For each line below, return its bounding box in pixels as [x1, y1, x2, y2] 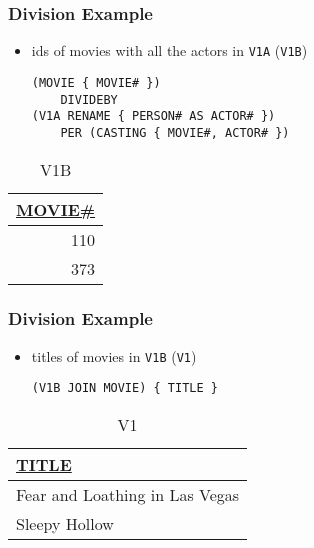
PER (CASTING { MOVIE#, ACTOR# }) [60, 125, 290, 140]
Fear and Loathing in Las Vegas [16, 483, 240, 507]
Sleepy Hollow [16, 512, 114, 536]
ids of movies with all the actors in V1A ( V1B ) [31, 40, 308, 61]
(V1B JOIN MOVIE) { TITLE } [31, 381, 218, 396]
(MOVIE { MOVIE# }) [31, 75, 161, 90]
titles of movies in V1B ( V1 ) [31, 345, 197, 366]
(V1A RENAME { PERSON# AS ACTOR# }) [31, 109, 276, 124]
